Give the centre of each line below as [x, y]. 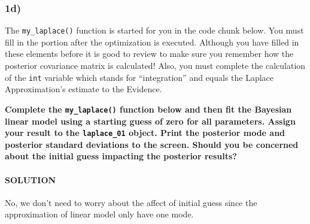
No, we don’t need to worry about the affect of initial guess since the [131, 202]
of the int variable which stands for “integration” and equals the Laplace [139, 77]
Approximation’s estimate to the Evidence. [83, 89]
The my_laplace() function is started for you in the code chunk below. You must [154, 30]
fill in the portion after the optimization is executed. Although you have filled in [152, 42]
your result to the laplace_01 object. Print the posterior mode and [145, 133]
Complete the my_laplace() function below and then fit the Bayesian [148, 109]
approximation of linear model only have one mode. [99, 214]
